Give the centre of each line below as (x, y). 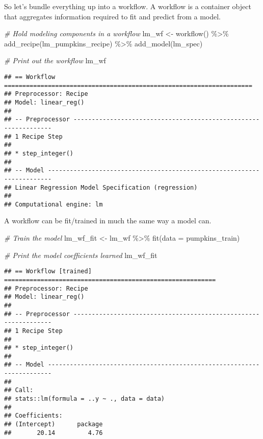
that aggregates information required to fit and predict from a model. (113, 16)
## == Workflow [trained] (48, 272)
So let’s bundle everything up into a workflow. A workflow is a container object (128, 6)
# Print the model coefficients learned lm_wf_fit (81, 255)
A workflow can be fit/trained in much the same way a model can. (108, 221)
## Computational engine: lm (54, 204)
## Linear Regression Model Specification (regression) (101, 187)
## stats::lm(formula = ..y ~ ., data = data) (84, 399)
